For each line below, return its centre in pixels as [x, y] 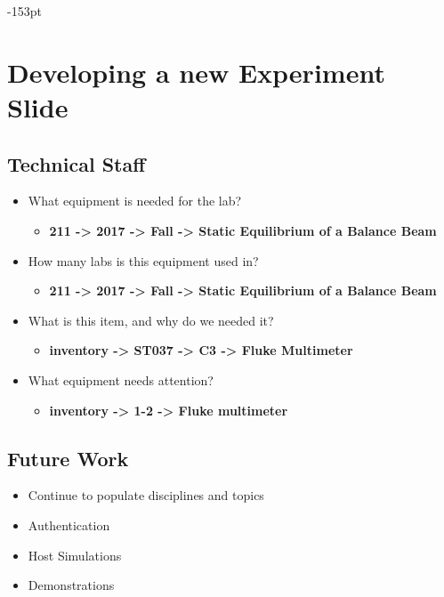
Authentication [69, 524]
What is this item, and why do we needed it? [151, 320]
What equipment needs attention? [121, 379]
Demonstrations [71, 585]
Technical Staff [77, 163]
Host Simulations [75, 555]
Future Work [68, 458]
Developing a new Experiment [196, 72]
